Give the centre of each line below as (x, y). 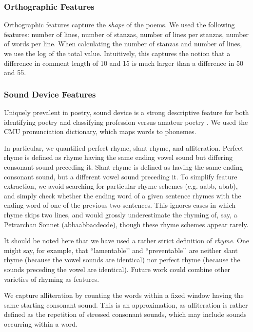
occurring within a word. (41, 323)
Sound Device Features (50, 94)
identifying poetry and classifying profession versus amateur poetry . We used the (126, 122)
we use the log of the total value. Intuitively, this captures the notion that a (117, 53)
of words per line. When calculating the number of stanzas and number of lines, (123, 44)
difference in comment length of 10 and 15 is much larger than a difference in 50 (124, 63)
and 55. (15, 72)
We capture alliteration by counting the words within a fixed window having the (124, 295)
